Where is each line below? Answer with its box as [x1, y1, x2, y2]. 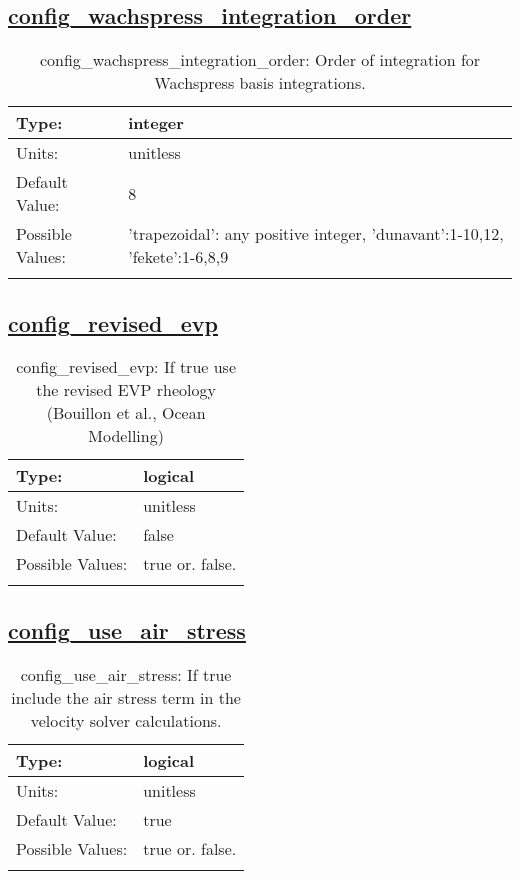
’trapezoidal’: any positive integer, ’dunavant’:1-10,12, [128, 222, 504, 246]
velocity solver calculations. [30, 708, 222, 732]
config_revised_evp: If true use [16, 355, 237, 379]
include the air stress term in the [11, 685, 241, 709]
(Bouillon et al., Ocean [46, 401, 206, 425]
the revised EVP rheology [36, 378, 216, 402]
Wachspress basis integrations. [154, 71, 366, 95]
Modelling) [88, 424, 164, 448]
